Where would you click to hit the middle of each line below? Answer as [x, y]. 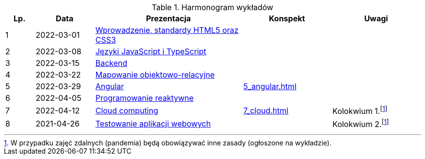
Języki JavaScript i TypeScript [151, 51]
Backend [111, 63]
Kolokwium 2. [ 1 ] [361, 124]
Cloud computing [127, 110]
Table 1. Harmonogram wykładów [212, 7]
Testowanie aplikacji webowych [153, 123]
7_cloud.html [266, 110]
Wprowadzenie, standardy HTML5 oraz [167, 30]
